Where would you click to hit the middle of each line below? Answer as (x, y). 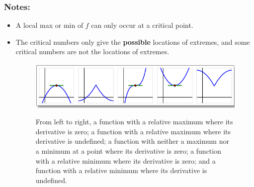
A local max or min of (49, 25)
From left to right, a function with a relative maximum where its (134, 122)
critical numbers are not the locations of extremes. (92, 51)
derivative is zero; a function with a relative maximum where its (133, 131)
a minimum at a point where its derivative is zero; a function (128, 151)
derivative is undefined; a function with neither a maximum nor (132, 141)
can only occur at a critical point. (142, 25)
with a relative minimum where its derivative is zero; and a (126, 160)
